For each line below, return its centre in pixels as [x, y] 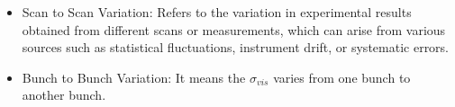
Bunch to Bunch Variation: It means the [134, 77]
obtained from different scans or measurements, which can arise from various [234, 29]
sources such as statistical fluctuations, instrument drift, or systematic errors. [236, 47]
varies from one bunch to [342, 77]
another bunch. [64, 95]
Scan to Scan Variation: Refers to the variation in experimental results [217, 12]
